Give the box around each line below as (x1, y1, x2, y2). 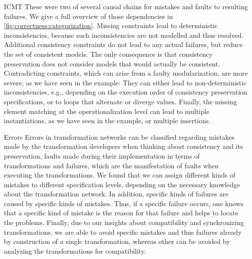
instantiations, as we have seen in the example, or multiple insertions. (4, 115, 211, 126)
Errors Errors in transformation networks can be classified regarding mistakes (4, 131, 235, 142)
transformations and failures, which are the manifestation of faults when (4, 160, 219, 170)
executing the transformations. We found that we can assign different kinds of (4, 170, 235, 180)
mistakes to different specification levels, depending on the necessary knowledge (4, 179, 240, 189)
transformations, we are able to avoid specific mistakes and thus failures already (4, 227, 242, 237)
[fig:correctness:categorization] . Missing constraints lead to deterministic (4, 20, 218, 31)
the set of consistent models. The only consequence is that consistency (4, 49, 213, 59)
